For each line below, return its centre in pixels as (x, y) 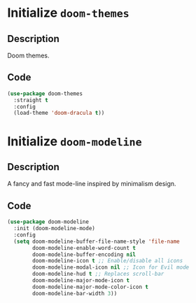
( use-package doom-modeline (48, 222)
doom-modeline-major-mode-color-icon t (91, 287)
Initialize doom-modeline (75, 141)
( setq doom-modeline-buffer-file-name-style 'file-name (97, 241)
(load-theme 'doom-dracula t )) (59, 113)
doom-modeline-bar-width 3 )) (75, 293)
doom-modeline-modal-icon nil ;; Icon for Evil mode (111, 267)
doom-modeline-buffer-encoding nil (84, 254)
